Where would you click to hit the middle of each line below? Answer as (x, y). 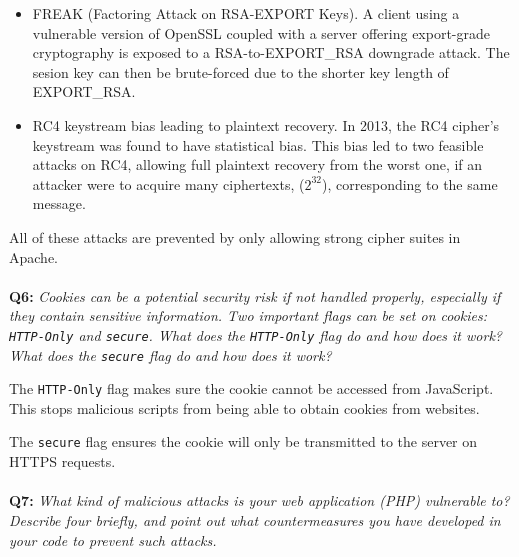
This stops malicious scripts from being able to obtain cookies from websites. (244, 407)
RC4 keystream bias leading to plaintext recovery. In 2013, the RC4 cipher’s (266, 124)
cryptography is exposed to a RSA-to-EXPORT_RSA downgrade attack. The (271, 52)
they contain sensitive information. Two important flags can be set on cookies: (248, 315)
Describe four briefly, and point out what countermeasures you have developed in (255, 519)
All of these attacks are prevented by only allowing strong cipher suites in (235, 236)
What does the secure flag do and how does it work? (170, 354)
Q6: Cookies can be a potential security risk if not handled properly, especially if (255, 295)
